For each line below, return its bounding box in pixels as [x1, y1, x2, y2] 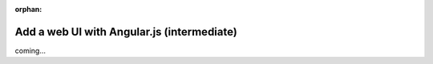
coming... [14, 46, 47, 55]
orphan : [14, 5, 42, 13]
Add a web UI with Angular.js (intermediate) [14, 24, 238, 39]
